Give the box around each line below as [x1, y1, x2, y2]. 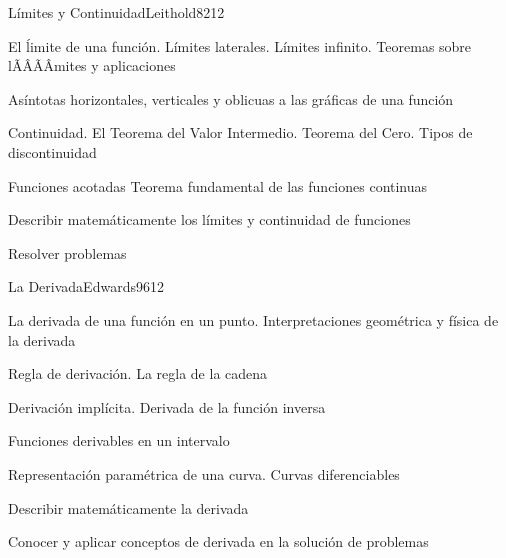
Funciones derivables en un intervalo [8, 430, 230, 451]
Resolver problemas [8, 242, 127, 263]
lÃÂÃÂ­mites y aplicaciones [8, 55, 176, 76]
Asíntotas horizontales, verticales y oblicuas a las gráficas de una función [8, 88, 454, 109]
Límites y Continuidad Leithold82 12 [8, 2, 225, 22]
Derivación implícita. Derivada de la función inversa [8, 396, 326, 417]
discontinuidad [8, 141, 97, 162]
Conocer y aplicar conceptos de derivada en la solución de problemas [8, 531, 429, 552]
